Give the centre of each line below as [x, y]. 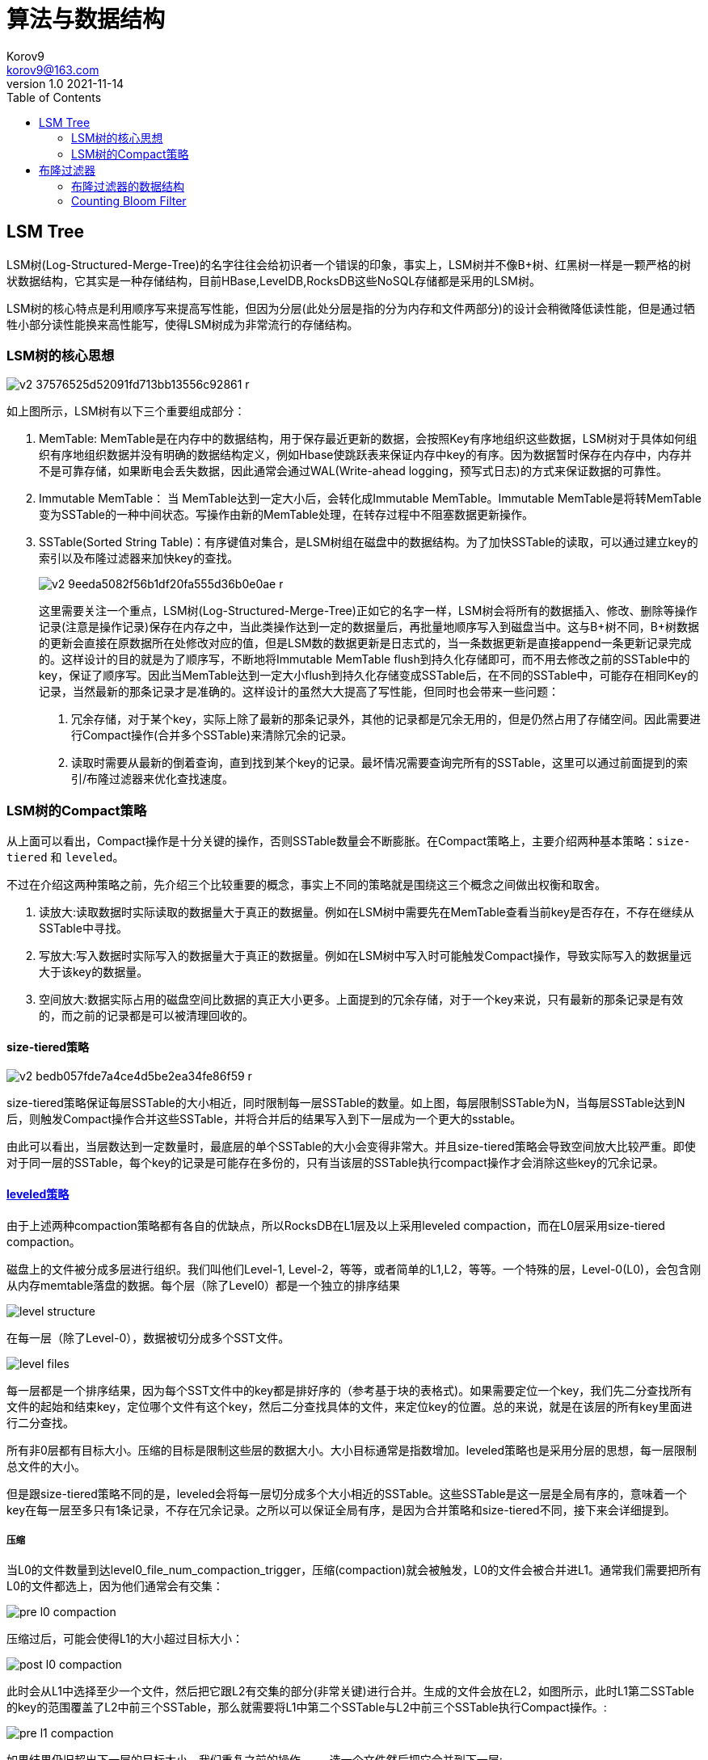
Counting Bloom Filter [129, 200]
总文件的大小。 [46, 1466]
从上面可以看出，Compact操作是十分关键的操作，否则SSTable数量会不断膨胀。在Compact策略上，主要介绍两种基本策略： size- [349, 841]
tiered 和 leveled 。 [65, 857]
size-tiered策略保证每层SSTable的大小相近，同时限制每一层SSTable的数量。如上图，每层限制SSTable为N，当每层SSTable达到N [346, 1103]
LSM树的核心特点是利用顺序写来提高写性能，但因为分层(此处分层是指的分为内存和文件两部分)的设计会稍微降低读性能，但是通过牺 [351, 308]
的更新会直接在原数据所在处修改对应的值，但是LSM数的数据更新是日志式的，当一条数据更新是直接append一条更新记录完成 [365, 643]
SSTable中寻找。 [83, 928]
